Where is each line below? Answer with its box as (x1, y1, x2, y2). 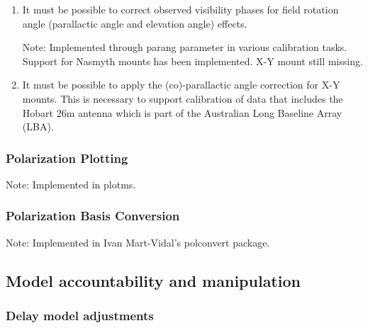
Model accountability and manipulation (6, 269, 301, 291)
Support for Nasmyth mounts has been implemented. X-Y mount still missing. (22, 53, 363, 68)
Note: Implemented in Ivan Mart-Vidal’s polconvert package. (6, 234, 270, 249)
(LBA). (22, 119, 54, 134)
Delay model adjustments (6, 307, 154, 324)
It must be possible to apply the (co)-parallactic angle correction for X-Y (22, 77, 340, 92)
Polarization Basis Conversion (6, 207, 180, 225)
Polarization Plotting (6, 149, 128, 166)
